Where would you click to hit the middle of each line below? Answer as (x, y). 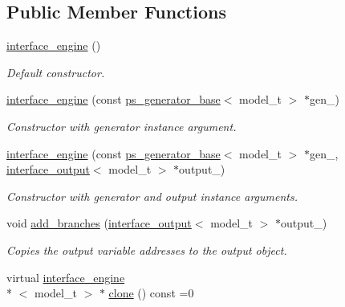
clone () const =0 (151, 293)
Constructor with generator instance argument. (122, 126)
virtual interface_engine (66, 277)
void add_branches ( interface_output (99, 223)
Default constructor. (56, 72)
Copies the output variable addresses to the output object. (147, 250)
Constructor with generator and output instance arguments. (152, 196)
